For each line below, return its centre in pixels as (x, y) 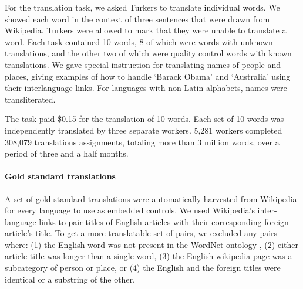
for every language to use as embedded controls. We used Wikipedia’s (130, 210)
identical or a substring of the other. (70, 279)
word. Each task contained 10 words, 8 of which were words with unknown (139, 41)
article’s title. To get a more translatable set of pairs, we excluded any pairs (141, 233)
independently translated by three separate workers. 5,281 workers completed (144, 130)
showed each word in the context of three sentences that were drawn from (137, 18)
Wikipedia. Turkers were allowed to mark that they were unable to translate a (146, 30)
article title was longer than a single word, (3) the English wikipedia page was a (149, 256)
